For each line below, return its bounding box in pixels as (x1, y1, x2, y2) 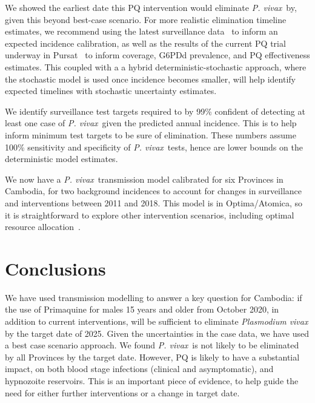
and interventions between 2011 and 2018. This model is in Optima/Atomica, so (5, 196, 303, 209)
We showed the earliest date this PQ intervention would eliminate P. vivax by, (5, 1, 297, 13)
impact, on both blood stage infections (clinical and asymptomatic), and (5, 362, 274, 375)
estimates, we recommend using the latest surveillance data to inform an (5, 25, 278, 38)
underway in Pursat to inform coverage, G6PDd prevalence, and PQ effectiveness (5, 49, 310, 61)
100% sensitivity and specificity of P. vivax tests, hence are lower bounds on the (5, 140, 303, 153)
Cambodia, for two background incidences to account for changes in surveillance (5, 185, 302, 197)
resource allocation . (5, 220, 81, 233)
